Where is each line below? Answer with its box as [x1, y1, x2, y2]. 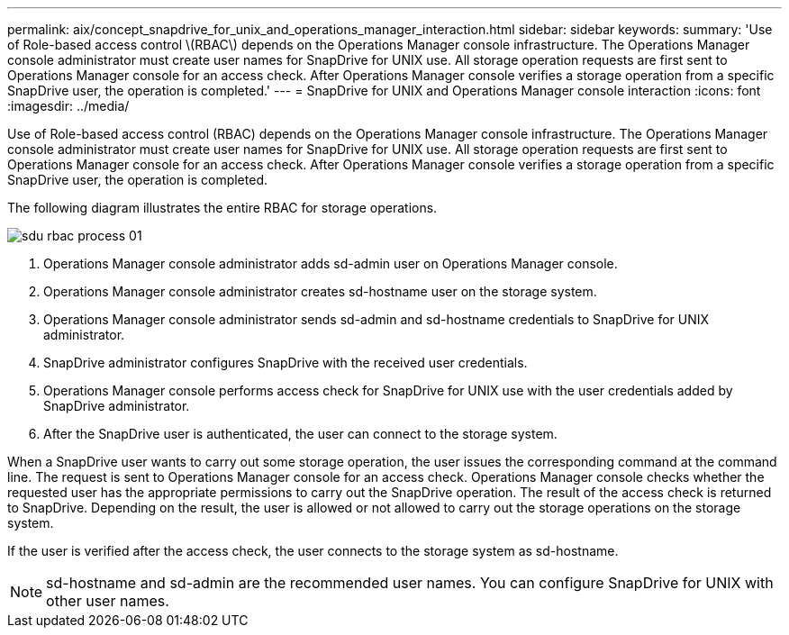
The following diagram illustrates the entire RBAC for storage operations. [7, 200, 438, 215]
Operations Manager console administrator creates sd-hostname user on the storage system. [43, 284, 597, 299]
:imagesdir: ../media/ [7, 98, 130, 113]
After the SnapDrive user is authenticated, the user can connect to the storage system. [43, 426, 558, 441]
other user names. [46, 592, 169, 610]
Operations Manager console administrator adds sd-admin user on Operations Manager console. [43, 256, 618, 271]
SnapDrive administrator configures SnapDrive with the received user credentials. [43, 355, 528, 370]
